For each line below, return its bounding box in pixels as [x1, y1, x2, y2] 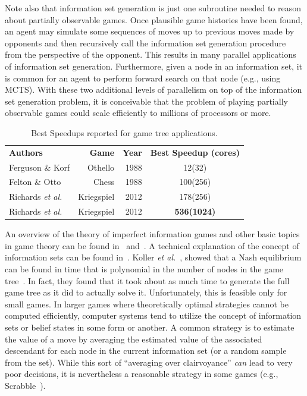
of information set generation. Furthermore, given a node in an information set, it [5, 59, 302, 72]
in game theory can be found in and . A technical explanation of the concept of [5, 239, 299, 252]
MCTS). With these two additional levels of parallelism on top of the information [5, 83, 302, 96]
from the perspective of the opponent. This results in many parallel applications [5, 48, 296, 61]
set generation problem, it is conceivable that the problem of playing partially [5, 95, 288, 107]
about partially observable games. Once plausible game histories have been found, [5, 13, 303, 26]
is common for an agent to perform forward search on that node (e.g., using [5, 71, 281, 84]
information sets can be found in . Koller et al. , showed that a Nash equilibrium [5, 251, 302, 263]
